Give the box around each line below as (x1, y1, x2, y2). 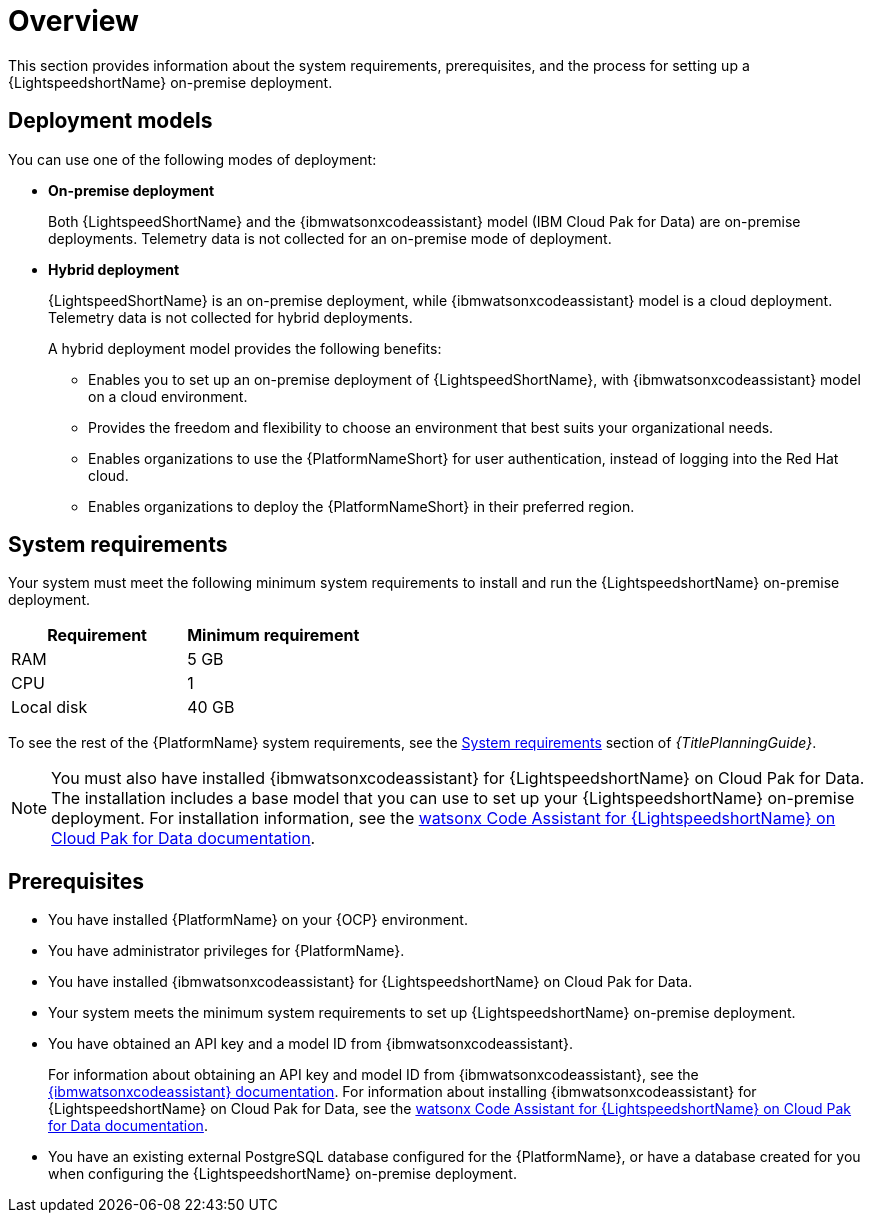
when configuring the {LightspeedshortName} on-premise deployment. (48, 1165, 517, 1183)
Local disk (11, 697, 88, 718)
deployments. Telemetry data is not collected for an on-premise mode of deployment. (48, 229, 612, 247)
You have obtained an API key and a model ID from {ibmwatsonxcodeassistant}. (48, 1035, 574, 1053)
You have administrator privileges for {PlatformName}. (48, 942, 405, 960)
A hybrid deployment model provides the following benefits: (48, 339, 442, 357)
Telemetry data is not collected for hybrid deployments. (48, 308, 413, 326)
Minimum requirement (187, 625, 360, 646)
